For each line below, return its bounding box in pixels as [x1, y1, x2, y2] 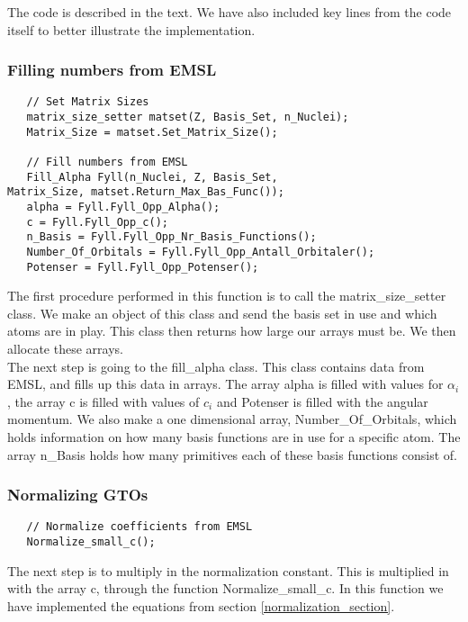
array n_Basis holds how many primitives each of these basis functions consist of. [7, 445, 457, 464]
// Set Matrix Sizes [26, 95, 149, 109]
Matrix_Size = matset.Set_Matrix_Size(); [26, 125, 278, 139]
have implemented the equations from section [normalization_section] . [7, 596, 395, 615]
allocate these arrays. [7, 339, 123, 358]
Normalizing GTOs [7, 483, 148, 506]
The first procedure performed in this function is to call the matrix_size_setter [7, 286, 446, 305]
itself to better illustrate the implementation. [7, 20, 256, 39]
